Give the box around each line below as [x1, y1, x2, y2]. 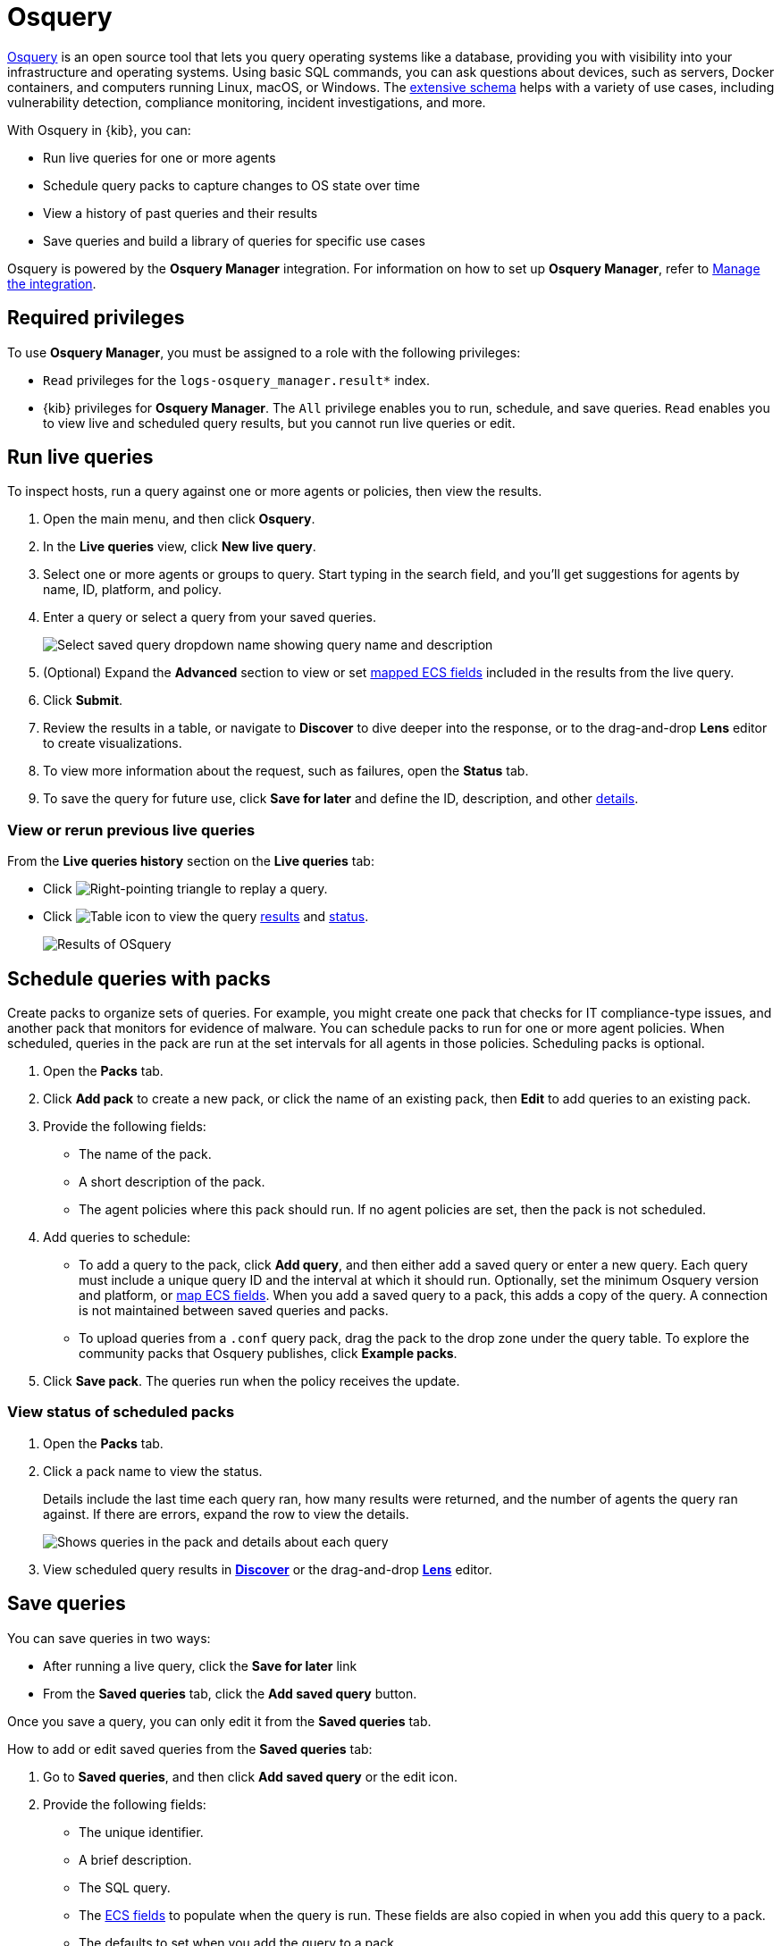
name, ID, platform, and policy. [43, 582, 223, 598]
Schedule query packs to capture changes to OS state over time [43, 177, 420, 193]
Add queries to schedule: [43, 1229, 191, 1246]
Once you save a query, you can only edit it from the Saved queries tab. [7, 1713, 432, 1729]
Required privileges [7, 306, 185, 330]
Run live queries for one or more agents [43, 149, 276, 165]
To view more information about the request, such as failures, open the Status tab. [43, 763, 529, 779]
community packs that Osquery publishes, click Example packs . [79, 1346, 458, 1362]
